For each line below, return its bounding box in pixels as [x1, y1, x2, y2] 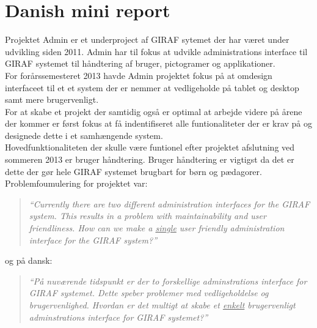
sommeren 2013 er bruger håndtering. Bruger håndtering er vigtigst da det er [5, 153, 294, 166]
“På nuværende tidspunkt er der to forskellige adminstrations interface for [29, 274, 307, 287]
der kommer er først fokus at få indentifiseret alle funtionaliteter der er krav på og [5, 117, 313, 130]
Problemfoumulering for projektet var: [5, 177, 148, 190]
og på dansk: [5, 254, 53, 267]
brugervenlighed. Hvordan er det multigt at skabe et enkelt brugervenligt [29, 299, 296, 311]
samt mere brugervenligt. [5, 93, 99, 106]
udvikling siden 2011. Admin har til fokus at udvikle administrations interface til [5, 45, 308, 58]
